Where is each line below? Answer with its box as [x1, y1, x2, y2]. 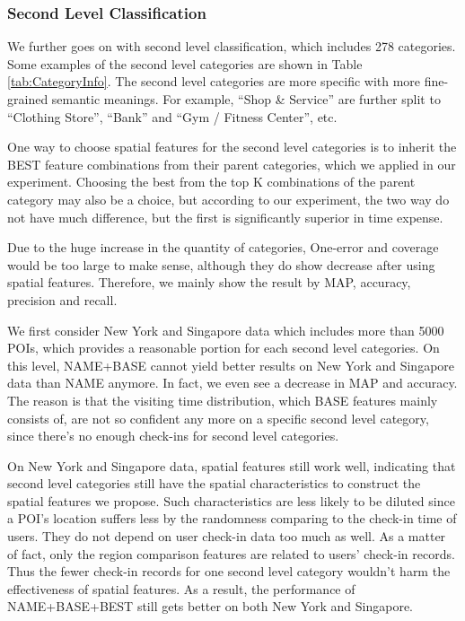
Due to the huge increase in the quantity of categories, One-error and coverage [7, 238, 439, 257]
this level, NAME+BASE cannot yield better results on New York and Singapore [7, 355, 455, 374]
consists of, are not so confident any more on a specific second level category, [7, 408, 429, 427]
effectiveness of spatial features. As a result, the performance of [7, 579, 355, 598]
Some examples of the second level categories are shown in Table [7, 54, 363, 73]
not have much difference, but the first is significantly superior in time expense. [7, 207, 443, 226]
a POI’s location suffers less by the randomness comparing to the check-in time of [7, 509, 457, 528]
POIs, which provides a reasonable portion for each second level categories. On [7, 338, 440, 357]
